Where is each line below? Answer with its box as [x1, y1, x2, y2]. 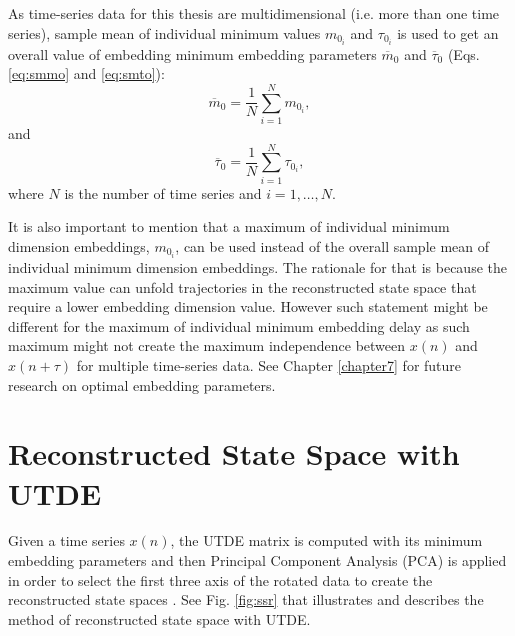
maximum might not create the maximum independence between [8, 335, 406, 356]
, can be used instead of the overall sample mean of [175, 235, 490, 256]
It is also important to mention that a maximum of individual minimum [8, 216, 450, 237]
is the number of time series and [64, 182, 262, 203]
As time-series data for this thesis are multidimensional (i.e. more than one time [8, 3, 500, 23]
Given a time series [8, 530, 125, 551]
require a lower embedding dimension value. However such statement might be [8, 296, 488, 317]
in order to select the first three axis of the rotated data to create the [8, 569, 433, 590]
